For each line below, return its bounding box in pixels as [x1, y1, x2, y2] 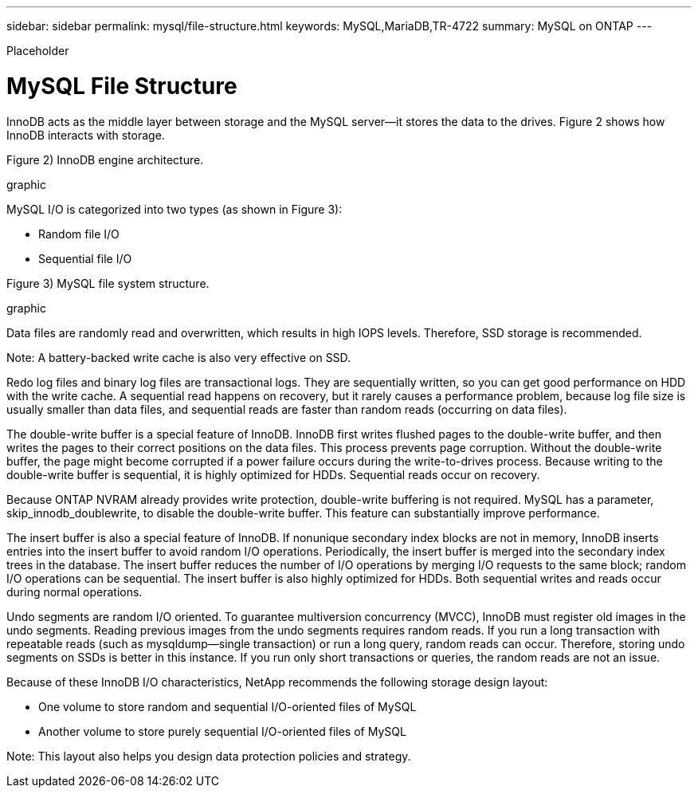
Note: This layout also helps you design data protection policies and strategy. [6, 749, 411, 763]
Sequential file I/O [38, 251, 132, 265]
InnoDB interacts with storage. [6, 128, 165, 142]
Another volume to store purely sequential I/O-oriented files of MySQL [38, 724, 406, 738]
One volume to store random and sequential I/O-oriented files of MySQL [38, 699, 417, 713]
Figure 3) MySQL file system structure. [6, 276, 210, 290]
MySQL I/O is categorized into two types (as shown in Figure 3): [6, 202, 343, 216]
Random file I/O [38, 226, 120, 241]
